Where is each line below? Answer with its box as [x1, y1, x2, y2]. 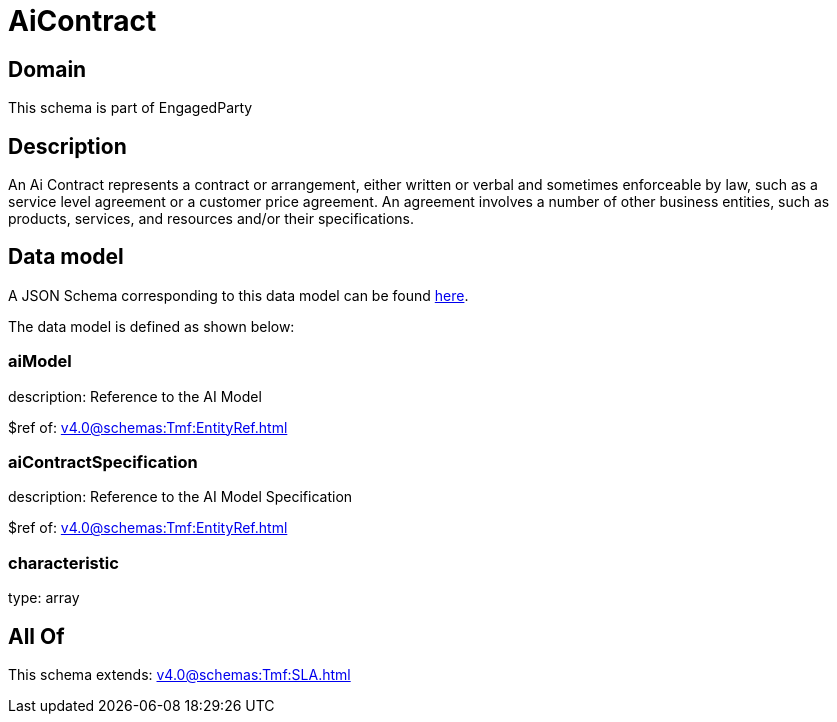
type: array [8, 589, 80, 607]
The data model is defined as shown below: [8, 317, 295, 335]
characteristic [8, 552, 119, 573]
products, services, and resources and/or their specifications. [8, 210, 415, 228]
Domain [8, 56, 87, 82]
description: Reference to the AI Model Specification [8, 488, 353, 506]
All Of [8, 623, 65, 649]
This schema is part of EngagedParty [8, 99, 253, 117]
